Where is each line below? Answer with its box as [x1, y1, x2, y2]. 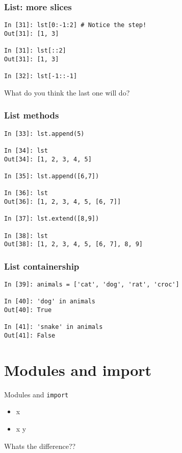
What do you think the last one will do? [4, 87, 130, 98]
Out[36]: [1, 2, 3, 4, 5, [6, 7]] [4, 198, 121, 205]
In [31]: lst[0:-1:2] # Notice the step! [4, 21, 147, 29]
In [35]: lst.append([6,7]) [4, 172, 99, 180]
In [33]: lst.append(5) [4, 130, 85, 137]
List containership [4, 259, 80, 272]
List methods [4, 109, 59, 122]
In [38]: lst [4, 232, 48, 240]
